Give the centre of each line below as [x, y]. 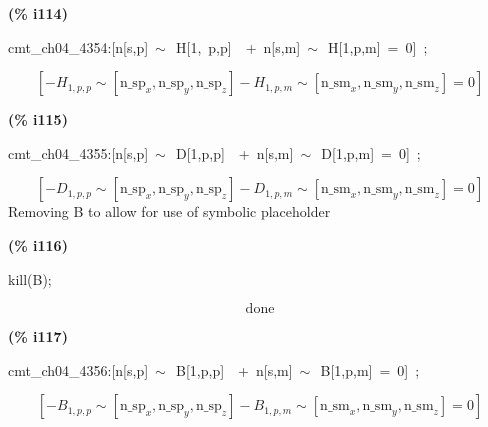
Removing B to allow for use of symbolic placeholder [169, 211]
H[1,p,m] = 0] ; [378, 46]
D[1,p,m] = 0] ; [371, 152]
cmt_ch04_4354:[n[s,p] [78, 46]
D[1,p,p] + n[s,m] [235, 152]
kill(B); [30, 278]
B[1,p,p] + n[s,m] [234, 369]
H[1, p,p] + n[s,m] [238, 46]
